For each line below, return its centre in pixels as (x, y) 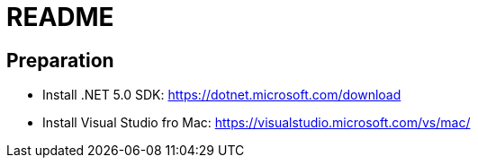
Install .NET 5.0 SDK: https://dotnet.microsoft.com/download (222, 95)
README (60, 17)
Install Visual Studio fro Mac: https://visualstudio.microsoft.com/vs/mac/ (257, 123)
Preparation (60, 60)
